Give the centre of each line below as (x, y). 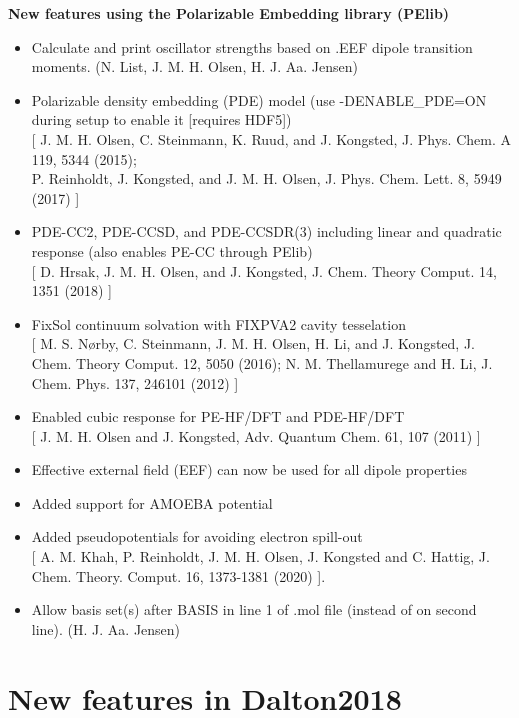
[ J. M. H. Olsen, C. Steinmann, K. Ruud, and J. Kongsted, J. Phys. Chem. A (271, 138)
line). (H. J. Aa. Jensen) (106, 628)
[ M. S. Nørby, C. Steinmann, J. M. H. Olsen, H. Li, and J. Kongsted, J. (253, 343)
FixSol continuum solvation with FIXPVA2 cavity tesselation (218, 323)
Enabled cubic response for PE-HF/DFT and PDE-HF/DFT (218, 416)
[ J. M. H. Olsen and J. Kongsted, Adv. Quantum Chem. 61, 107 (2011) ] (256, 435)
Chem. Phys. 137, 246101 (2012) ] (135, 382)
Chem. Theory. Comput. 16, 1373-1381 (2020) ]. (178, 575)
